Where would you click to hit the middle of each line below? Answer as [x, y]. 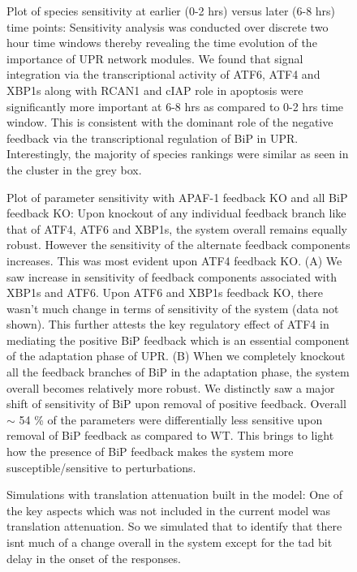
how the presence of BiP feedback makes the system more [150, 452]
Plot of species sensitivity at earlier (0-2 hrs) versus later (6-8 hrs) [171, 11]
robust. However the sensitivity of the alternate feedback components [178, 245]
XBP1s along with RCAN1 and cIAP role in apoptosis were [155, 90]
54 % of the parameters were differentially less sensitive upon [171, 419]
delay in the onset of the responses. [94, 558]
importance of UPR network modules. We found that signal [155, 58]
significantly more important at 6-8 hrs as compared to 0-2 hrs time [175, 106]
